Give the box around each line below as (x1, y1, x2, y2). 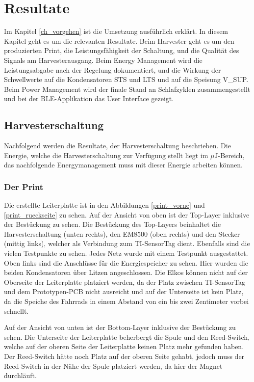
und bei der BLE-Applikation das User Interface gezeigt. (4, 93, 174, 104)
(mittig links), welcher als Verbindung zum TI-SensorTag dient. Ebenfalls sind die (4, 238, 250, 248)
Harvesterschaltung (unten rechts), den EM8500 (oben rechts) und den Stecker (4, 228, 240, 239)
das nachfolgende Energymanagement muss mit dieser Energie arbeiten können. (4, 160, 243, 170)
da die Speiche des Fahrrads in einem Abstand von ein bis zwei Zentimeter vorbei (4, 296, 249, 306)
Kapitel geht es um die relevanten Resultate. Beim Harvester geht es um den (4, 35, 234, 46)
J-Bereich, (214, 150, 245, 160)
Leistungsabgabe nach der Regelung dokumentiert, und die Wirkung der (4, 64, 221, 75)
